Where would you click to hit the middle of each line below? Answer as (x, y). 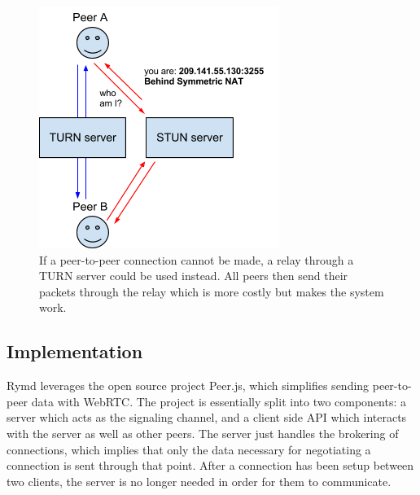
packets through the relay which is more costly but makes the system (212, 291)
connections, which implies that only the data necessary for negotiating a (189, 449)
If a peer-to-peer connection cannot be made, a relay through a (197, 259)
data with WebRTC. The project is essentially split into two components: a (219, 401)
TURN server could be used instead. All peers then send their (194, 276)
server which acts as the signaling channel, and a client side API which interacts (207, 417)
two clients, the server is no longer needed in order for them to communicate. (199, 481)
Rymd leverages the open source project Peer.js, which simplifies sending (188, 385)
